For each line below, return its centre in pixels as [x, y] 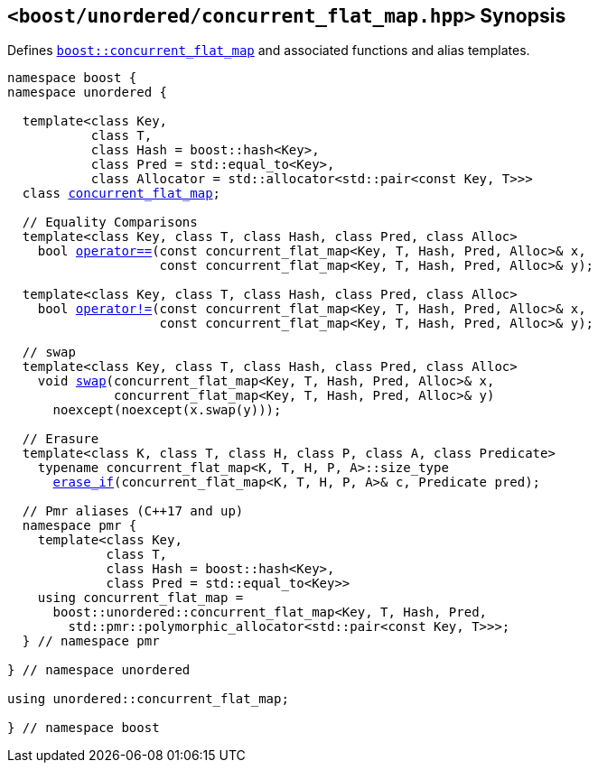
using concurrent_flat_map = [140, 598]
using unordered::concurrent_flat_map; [148, 699]
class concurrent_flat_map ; [121, 194]
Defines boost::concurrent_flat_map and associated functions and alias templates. [269, 51]
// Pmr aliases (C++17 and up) [133, 511]
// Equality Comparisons [110, 223]
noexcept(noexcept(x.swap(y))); [167, 410]
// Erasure [61, 439]
